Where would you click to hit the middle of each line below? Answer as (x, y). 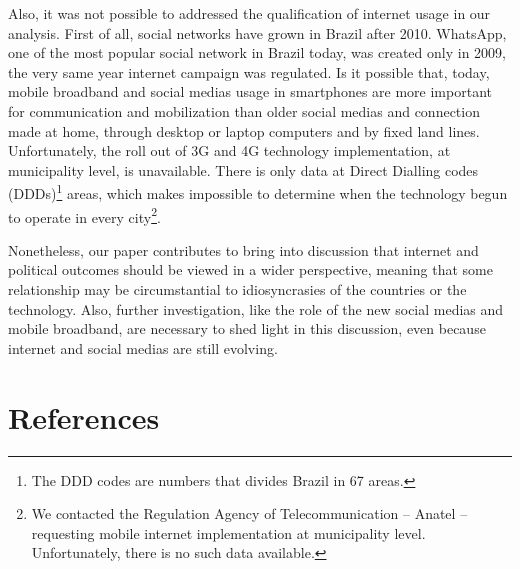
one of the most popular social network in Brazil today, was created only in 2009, (257, 52)
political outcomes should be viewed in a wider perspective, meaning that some (250, 269)
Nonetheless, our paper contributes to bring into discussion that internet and (243, 249)
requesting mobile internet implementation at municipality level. (228, 532)
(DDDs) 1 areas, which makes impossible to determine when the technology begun (258, 191)
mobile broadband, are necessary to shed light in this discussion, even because (247, 328)
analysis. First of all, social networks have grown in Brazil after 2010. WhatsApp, (257, 32)
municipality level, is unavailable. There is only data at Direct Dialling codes (243, 169)
